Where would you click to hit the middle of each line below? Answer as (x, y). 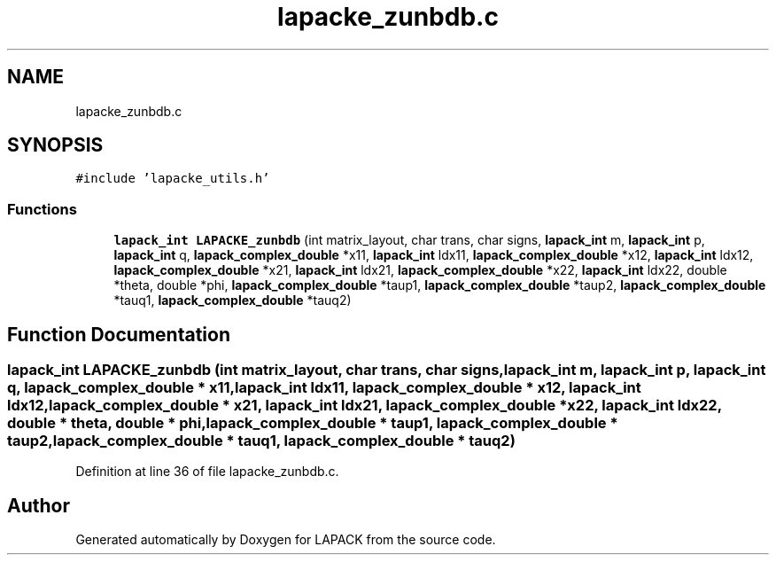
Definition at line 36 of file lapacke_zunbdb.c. (207, 472)
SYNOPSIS (55, 145)
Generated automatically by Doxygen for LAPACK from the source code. (286, 540)
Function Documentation (119, 334)
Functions (42, 209)
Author (39, 505)
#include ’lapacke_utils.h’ (173, 179)
